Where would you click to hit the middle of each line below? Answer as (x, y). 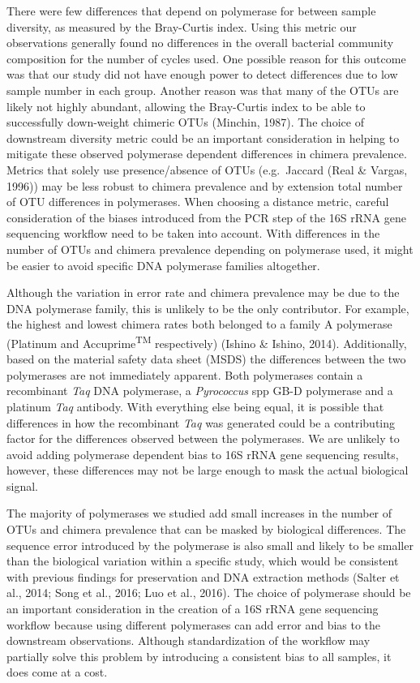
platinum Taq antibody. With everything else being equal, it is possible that (195, 406)
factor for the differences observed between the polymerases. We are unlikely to (203, 438)
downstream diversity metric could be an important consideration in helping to (203, 137)
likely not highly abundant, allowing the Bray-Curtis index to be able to (186, 106)
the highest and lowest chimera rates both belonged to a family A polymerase (199, 324)
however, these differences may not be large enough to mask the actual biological (208, 470)
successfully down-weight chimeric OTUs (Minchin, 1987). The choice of (185, 122)
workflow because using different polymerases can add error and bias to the (194, 624)
